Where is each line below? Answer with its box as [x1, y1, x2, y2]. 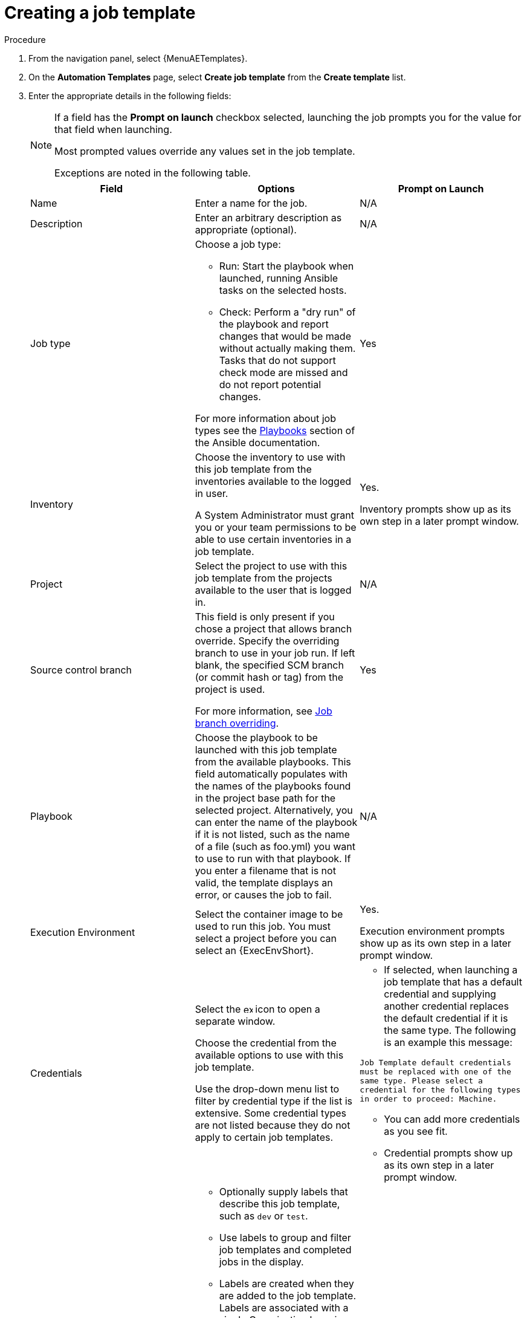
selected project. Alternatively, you [195, 803, 353, 816]
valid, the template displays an [195, 876, 333, 889]
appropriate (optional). [195, 223, 297, 236]
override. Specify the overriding [195, 634, 340, 647]
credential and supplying [384, 987, 496, 1000]
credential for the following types [360, 1085, 521, 1094]
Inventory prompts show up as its [360, 502, 511, 515]
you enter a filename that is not [195, 864, 336, 877]
